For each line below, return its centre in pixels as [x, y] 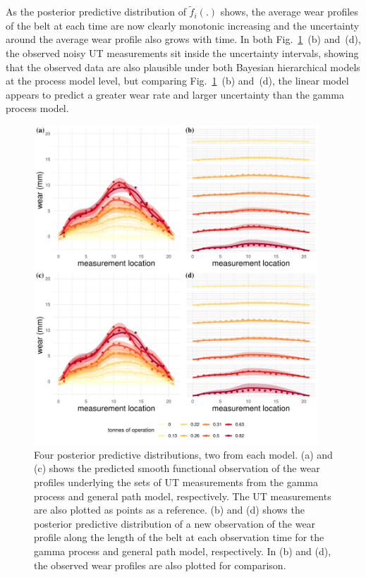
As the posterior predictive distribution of [96, 12]
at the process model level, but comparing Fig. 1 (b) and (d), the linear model [177, 81]
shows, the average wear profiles [289, 12]
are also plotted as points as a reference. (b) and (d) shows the [169, 510]
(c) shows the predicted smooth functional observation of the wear [177, 468]
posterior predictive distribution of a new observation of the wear [175, 523]
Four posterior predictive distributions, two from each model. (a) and [183, 454]
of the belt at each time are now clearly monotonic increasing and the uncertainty [183, 25]
